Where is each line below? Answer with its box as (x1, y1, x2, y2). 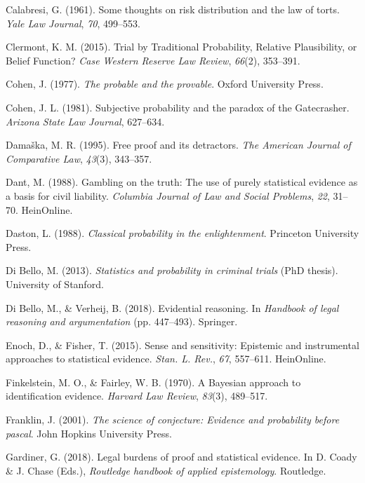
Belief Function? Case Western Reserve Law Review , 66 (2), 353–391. (6, 53, 300, 67)
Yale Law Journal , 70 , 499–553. (6, 15, 140, 30)
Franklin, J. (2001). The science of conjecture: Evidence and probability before (6, 412, 340, 427)
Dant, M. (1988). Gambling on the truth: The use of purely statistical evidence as (6, 175, 358, 189)
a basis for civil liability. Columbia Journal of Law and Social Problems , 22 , (6, 188, 330, 203)
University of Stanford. (6, 276, 104, 291)
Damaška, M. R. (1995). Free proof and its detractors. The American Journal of (6, 137, 351, 152)
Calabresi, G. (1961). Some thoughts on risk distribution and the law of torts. (6, 2, 340, 16)
